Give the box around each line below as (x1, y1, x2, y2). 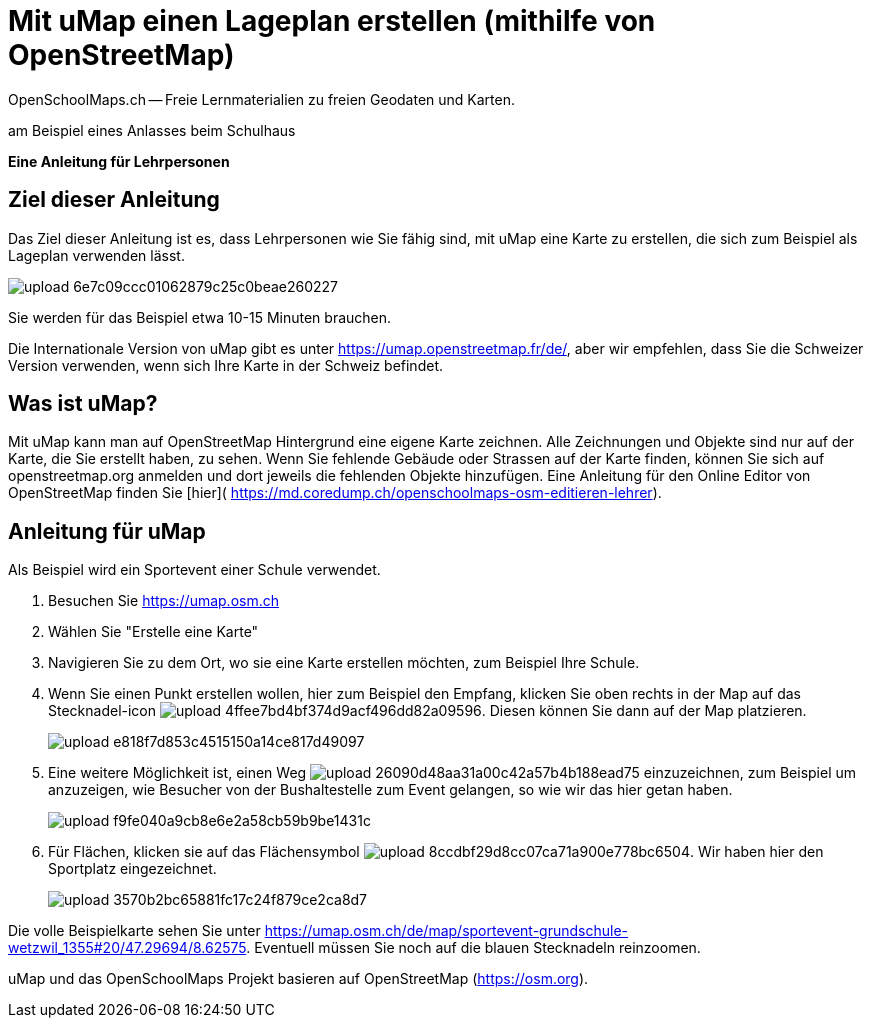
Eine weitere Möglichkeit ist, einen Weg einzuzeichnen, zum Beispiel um (48, 764, 857, 782)
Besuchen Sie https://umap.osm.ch (48, 592, 280, 610)
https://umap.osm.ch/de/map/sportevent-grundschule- (264, 922, 629, 940)
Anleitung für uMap (8, 518, 206, 544)
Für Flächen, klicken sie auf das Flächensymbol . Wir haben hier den (48, 843, 824, 861)
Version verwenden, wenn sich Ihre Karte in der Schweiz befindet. (8, 356, 443, 374)
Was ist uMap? (8, 391, 158, 417)
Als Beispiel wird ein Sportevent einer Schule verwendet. (8, 561, 381, 579)
